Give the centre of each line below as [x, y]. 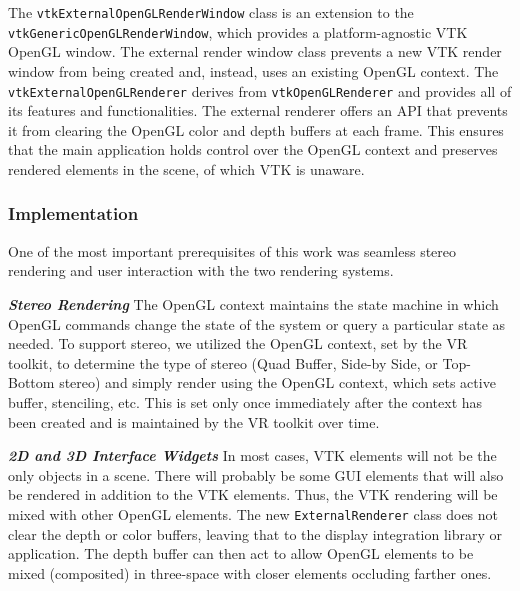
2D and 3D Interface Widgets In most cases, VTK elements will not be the [252, 455]
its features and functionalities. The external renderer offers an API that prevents [258, 110]
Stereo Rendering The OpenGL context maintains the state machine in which [253, 303]
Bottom [31, 382]
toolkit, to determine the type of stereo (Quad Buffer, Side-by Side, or [223, 362]
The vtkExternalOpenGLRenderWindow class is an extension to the [211, 12]
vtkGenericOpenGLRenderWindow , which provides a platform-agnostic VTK [238, 31]
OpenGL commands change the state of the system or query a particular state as [257, 323]
